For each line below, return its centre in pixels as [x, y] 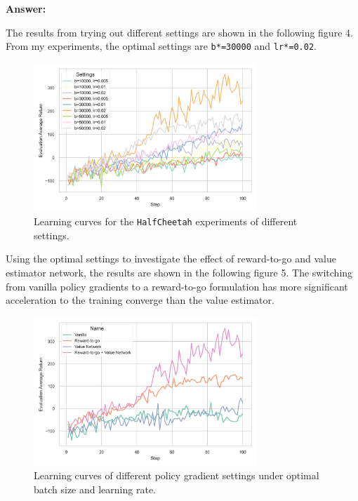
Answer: [26, 8]
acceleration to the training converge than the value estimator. [140, 300]
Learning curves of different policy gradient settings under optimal [177, 475]
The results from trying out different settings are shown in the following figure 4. [179, 32]
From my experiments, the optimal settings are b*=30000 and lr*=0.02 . [161, 46]
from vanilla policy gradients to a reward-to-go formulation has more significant [177, 286]
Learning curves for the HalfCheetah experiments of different [166, 221]
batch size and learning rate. [95, 489]
